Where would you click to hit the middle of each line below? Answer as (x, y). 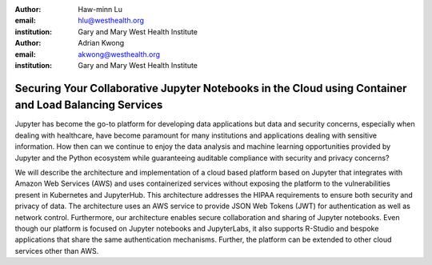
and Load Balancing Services (89, 105)
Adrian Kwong (101, 43)
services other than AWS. (57, 251)
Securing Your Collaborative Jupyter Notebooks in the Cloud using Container (211, 88)
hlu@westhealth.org (111, 21)
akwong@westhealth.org (119, 54)
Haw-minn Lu (100, 9)
